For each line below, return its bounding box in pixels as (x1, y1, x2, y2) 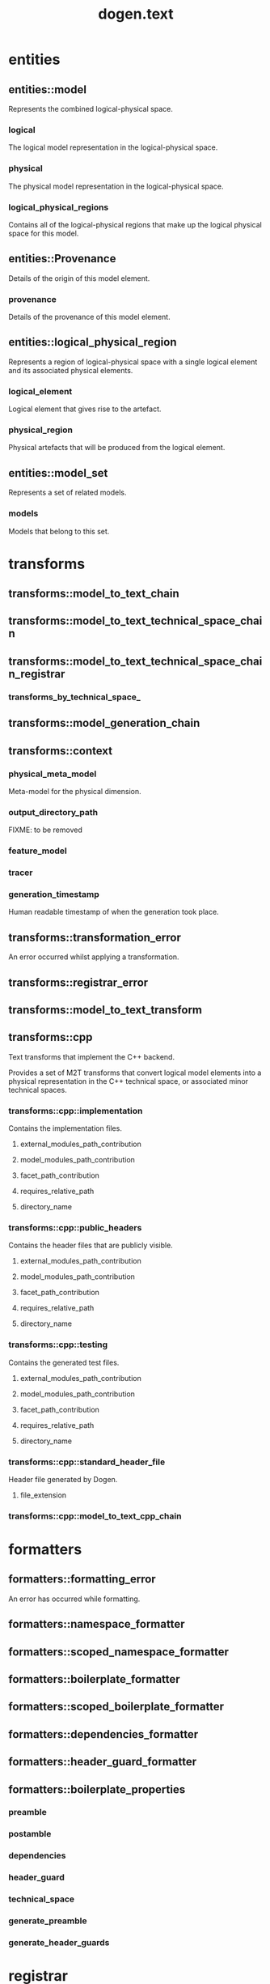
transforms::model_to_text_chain (8, 587, 179, 601)
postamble (8, 1829, 52, 1840)
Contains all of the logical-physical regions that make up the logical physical (8, 219, 263, 229)
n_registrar (8, 667, 65, 681)
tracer (8, 867, 33, 878)
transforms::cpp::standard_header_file (8, 1456, 166, 1468)
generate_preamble (8, 1915, 87, 1927)
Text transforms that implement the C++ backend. (8, 1051, 175, 1061)
